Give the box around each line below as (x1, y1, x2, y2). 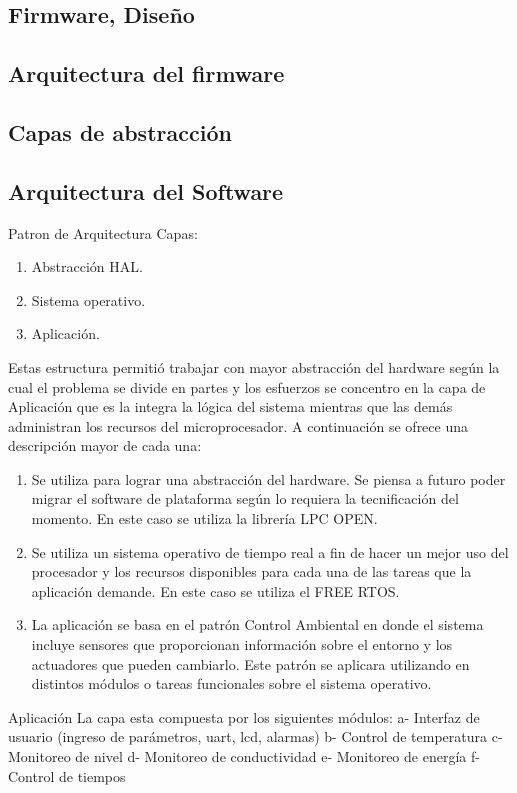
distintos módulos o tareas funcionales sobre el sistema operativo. (31, 673, 432, 694)
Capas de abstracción (8, 116, 232, 147)
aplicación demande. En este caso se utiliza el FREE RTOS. (31, 580, 400, 601)
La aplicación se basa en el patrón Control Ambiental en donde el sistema (31, 614, 484, 635)
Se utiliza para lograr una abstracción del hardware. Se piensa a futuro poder (31, 468, 506, 489)
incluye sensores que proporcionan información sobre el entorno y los (31, 634, 453, 655)
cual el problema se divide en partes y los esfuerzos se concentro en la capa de (8, 376, 486, 397)
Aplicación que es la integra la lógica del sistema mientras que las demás (8, 396, 453, 417)
